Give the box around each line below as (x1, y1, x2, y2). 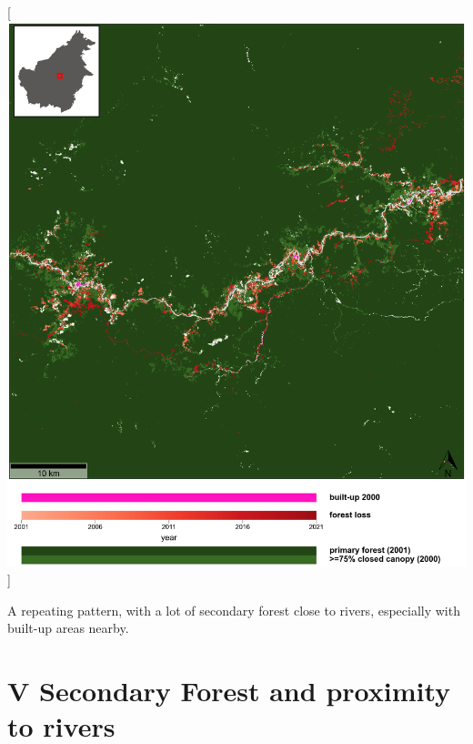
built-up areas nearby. (7, 618, 129, 637)
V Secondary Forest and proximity (7, 671, 451, 708)
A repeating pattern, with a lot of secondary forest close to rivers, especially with (7, 600, 460, 619)
